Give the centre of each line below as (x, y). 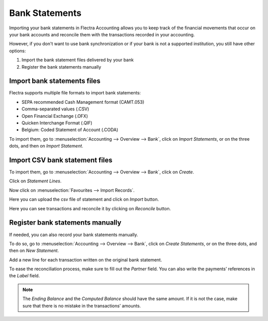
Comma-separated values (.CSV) (55, 109)
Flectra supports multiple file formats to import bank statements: (75, 93)
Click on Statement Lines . (35, 181)
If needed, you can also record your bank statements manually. (74, 235)
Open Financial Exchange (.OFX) (55, 116)
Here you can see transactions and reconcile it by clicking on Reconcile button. (90, 208)
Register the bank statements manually (61, 67)
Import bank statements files (55, 81)
